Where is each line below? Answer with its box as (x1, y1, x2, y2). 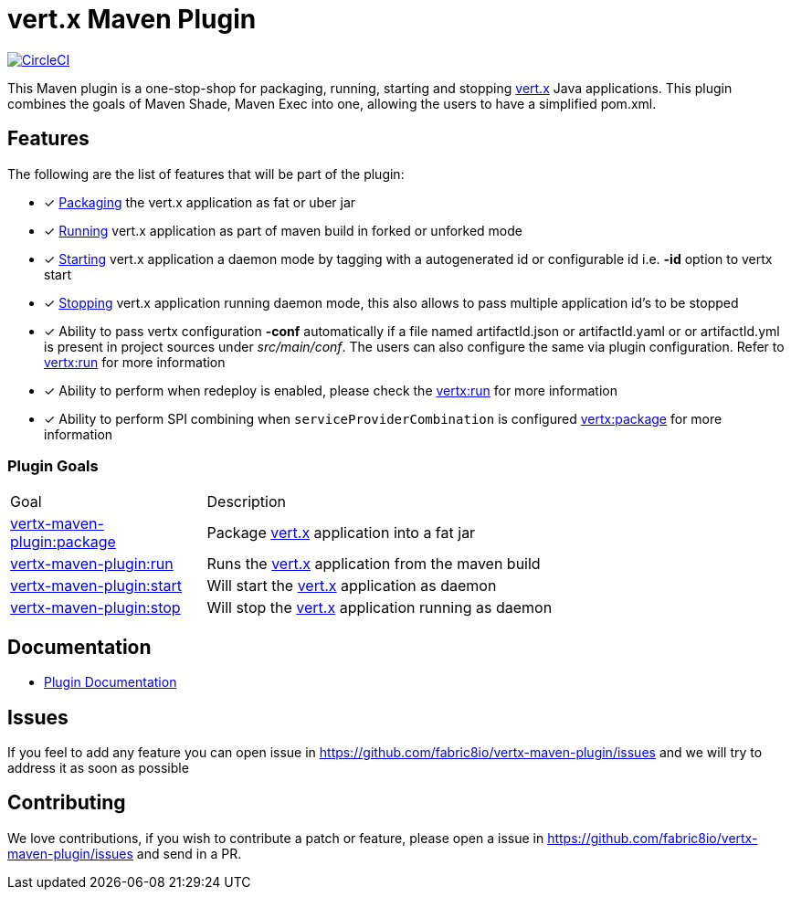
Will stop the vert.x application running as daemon (206, 598, 553, 617)
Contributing (7, 791, 126, 815)
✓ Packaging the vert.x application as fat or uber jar (44, 194, 356, 210)
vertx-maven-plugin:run (10, 554, 174, 574)
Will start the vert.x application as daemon (206, 576, 497, 596)
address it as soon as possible (7, 760, 189, 776)
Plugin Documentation (44, 674, 177, 691)
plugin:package (10, 533, 116, 552)
